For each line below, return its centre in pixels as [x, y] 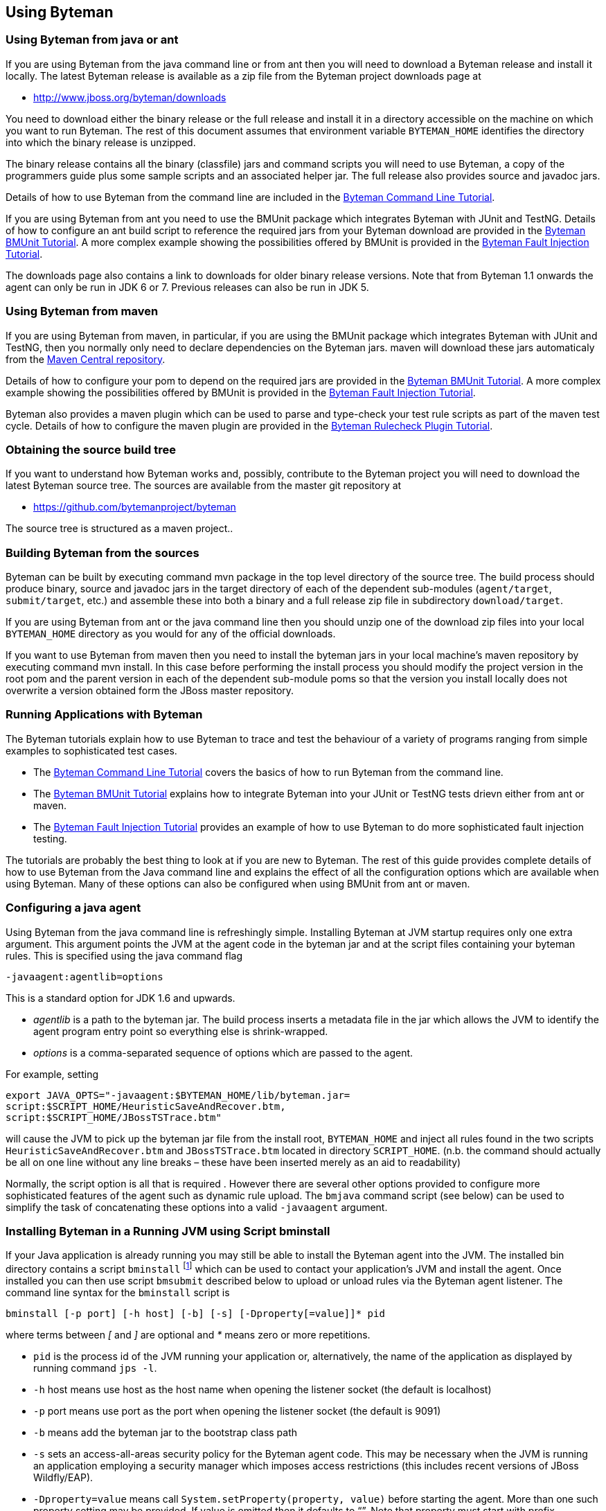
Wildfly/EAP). [63, 1477]
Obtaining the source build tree [91, 449]
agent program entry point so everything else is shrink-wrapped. [181, 1031]
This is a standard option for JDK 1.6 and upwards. [121, 998]
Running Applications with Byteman [104, 715]
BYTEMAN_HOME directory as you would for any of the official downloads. [171, 634]
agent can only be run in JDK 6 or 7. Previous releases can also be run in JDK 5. [187, 287]
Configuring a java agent [73, 908]
